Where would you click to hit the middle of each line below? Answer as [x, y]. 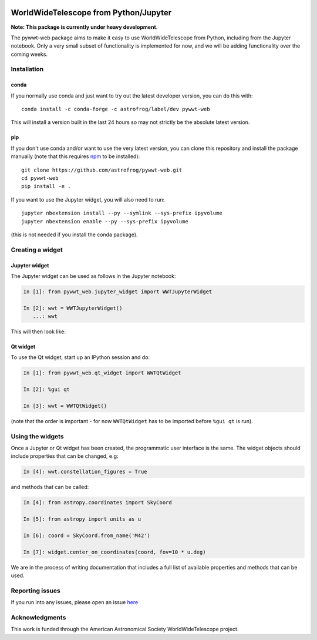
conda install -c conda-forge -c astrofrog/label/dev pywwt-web [116, 109]
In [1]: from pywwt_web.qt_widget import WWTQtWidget [102, 373]
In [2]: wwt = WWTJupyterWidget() [73, 308]
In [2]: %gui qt [47, 390]
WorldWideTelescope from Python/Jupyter [91, 13]
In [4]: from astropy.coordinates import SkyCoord [98, 503]
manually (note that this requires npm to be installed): [75, 156]
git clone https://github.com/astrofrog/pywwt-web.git [102, 170]
